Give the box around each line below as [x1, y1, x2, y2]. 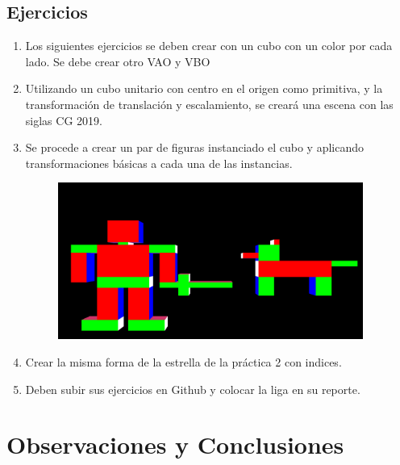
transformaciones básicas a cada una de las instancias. [25, 154, 293, 171]
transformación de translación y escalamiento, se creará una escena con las [25, 95, 394, 112]
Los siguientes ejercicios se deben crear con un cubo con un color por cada [25, 37, 393, 54]
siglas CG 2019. [25, 111, 102, 128]
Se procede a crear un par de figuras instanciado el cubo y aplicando [25, 139, 364, 156]
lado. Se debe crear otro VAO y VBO [25, 52, 210, 69]
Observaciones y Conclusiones [6, 428, 344, 461]
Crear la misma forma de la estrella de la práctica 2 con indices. [25, 354, 342, 371]
